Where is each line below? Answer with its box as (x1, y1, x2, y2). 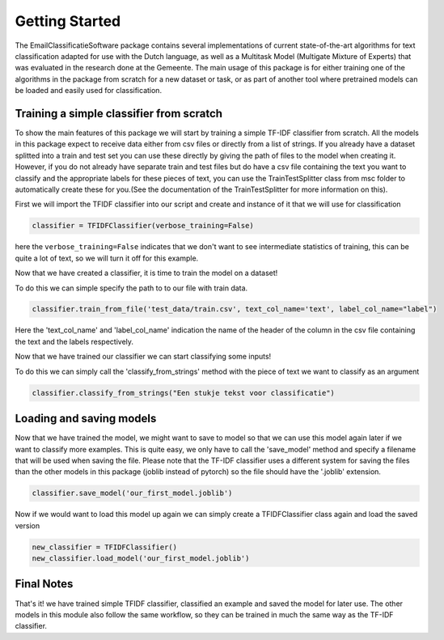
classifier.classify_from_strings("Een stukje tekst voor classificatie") (32, 388, 336, 397)
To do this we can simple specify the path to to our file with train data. (15, 283, 248, 293)
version (15, 520, 40, 530)
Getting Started (15, 12, 121, 30)
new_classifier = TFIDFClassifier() (32, 542, 178, 552)
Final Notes (15, 577, 74, 591)
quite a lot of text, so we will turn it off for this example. (15, 253, 199, 263)
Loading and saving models (15, 412, 157, 426)
